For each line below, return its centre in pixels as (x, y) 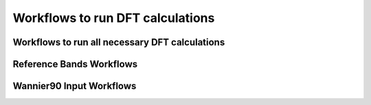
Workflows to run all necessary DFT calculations (119, 42)
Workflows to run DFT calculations (114, 18)
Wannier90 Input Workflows (75, 86)
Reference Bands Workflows (75, 64)
